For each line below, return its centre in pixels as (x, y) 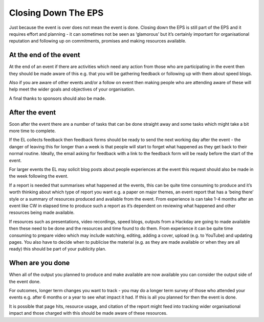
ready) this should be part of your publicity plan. (58, 249)
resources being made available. (42, 212)
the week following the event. (39, 176)
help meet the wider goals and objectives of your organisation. (72, 89)
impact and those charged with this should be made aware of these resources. (88, 313)
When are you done (40, 263)
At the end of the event (44, 55)
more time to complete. (33, 131)
